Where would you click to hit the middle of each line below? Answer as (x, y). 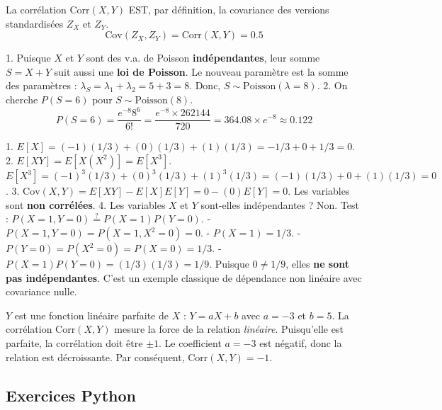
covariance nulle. (41, 291)
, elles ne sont (318, 263)
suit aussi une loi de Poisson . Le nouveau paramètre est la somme (201, 71)
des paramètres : (41, 85)
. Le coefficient (190, 342)
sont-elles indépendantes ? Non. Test (280, 204)
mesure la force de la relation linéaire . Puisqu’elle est (229, 329)
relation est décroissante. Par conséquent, (95, 357)
